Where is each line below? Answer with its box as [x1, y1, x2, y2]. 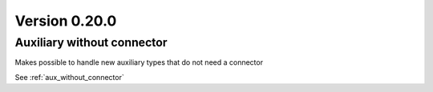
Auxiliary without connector [14, 35, 168, 50]
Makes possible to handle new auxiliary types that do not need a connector [14, 58, 264, 67]
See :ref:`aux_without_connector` [14, 72, 124, 82]
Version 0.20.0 [14, 12, 117, 30]
